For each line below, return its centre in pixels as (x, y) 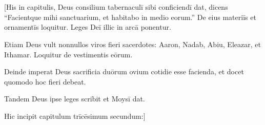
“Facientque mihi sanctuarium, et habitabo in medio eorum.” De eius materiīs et (130, 17)
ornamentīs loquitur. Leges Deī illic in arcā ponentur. (88, 27)
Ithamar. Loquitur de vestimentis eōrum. (68, 54)
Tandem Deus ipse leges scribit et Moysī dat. (75, 99)
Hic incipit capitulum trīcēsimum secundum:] (75, 116)
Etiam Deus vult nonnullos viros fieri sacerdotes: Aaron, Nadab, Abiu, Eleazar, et (132, 44)
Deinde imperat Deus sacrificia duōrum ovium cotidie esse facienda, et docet (124, 71)
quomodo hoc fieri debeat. (45, 81)
